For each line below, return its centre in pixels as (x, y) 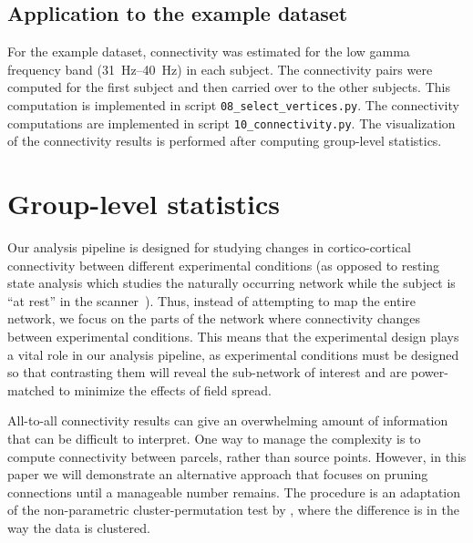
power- (430, 372)
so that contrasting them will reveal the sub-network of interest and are (207, 372)
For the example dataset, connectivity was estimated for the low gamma (209, 51)
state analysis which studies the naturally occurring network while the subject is (231, 283)
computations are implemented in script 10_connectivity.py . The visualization (231, 123)
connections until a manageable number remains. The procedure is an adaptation (234, 492)
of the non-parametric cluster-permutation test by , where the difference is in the (233, 510)
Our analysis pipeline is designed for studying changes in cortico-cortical (209, 247)
